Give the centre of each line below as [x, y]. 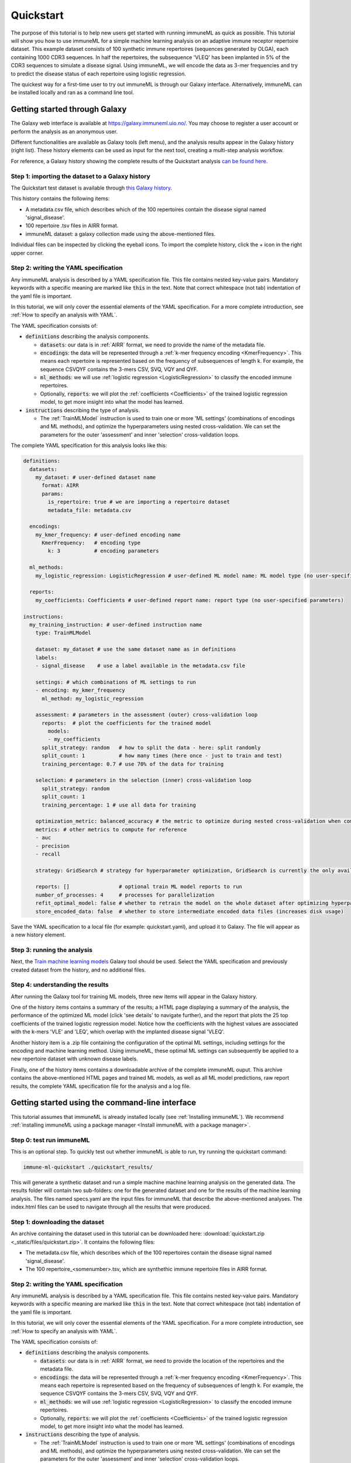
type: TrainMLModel [63, 633]
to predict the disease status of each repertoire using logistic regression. [99, 74]
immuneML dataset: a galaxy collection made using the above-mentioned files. [121, 233]
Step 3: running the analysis [52, 950]
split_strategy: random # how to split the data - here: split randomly [151, 747]
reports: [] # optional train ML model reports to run [139, 887]
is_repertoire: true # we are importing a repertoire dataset [139, 502]
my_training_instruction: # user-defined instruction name [116, 624]
